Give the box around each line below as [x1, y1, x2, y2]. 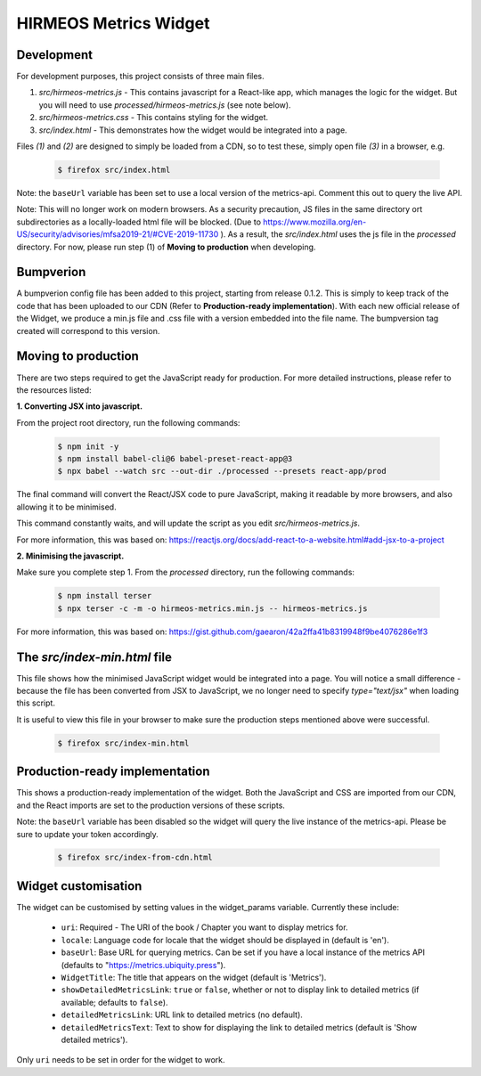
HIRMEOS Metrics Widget [16, 13, 210, 33]
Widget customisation [16, 878, 143, 893]
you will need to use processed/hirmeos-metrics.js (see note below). [38, 99, 291, 110]
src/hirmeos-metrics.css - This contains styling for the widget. [38, 112, 269, 123]
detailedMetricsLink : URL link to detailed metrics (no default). [61, 1009, 303, 1020]
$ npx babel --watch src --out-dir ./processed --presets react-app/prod [57, 466, 387, 477]
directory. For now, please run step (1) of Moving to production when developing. [16, 241, 316, 252]
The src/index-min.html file [16, 649, 173, 664]
